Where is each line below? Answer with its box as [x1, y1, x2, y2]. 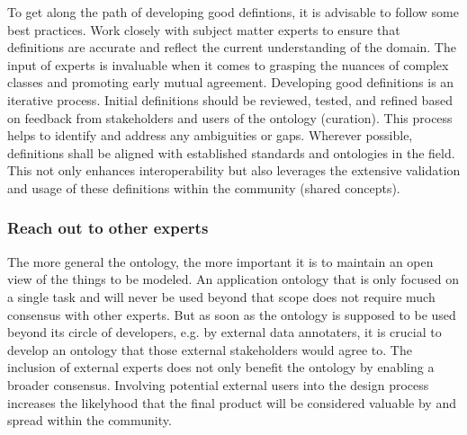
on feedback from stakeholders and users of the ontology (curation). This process [7, 108, 453, 127]
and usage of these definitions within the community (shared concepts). [7, 178, 400, 197]
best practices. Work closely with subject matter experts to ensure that [7, 20, 400, 39]
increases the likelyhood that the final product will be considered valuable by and [7, 393, 456, 412]
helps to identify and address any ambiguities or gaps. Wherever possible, [7, 126, 413, 145]
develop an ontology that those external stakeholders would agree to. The [7, 340, 412, 359]
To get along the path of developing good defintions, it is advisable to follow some [7, 3, 459, 21]
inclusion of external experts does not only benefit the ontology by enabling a [7, 358, 435, 377]
